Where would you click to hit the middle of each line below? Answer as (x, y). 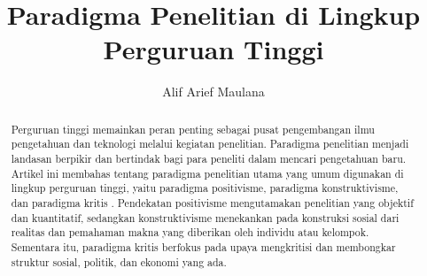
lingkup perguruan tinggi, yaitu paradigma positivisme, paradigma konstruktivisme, (205, 188)
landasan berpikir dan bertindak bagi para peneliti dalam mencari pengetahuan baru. (209, 159)
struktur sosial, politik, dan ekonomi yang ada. (119, 261)
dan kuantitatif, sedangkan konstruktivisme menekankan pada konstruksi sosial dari (205, 217)
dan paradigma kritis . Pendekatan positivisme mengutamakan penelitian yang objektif (212, 202)
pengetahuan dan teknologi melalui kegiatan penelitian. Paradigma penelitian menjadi (210, 144)
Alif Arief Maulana (213, 92)
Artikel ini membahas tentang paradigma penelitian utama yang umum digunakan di (207, 173)
